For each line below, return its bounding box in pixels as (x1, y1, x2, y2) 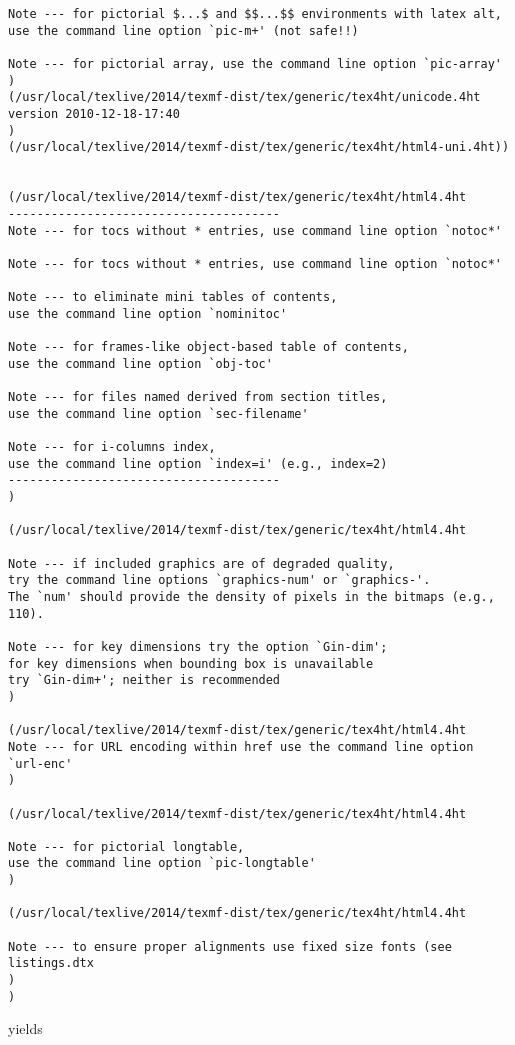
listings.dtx (8, 956, 94, 971)
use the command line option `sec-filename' (8, 406, 309, 421)
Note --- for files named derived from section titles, (8, 390, 388, 405)
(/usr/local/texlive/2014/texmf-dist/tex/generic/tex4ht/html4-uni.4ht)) (8, 140, 510, 155)
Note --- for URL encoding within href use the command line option (8, 739, 474, 754)
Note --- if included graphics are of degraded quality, (8, 556, 395, 571)
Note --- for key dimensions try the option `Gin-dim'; (8, 639, 388, 654)
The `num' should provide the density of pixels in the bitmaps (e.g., (8, 589, 495, 604)
